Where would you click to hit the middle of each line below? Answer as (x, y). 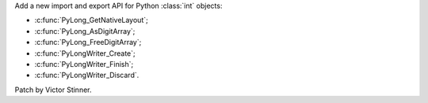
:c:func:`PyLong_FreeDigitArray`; (88, 42)
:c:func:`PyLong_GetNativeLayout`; (91, 20)
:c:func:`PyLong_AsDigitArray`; (85, 31)
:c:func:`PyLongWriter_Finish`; (84, 64)
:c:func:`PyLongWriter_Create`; (85, 53)
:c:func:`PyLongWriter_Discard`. (87, 75)
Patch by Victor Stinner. (53, 90)
